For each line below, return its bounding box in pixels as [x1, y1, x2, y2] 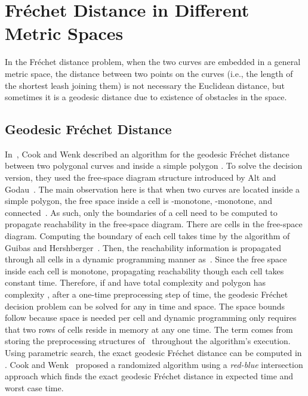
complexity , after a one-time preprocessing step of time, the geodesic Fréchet [5, 288, 288, 301]
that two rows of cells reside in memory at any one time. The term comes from [5, 323, 293, 335]
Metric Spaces [5, 21, 124, 45]
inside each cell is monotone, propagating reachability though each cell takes [5, 264, 284, 277]
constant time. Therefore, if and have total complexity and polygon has [5, 276, 266, 289]
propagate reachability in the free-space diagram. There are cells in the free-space [5, 218, 303, 230]
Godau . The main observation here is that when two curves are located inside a [5, 182, 300, 195]
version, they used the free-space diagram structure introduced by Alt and [5, 171, 276, 184]
